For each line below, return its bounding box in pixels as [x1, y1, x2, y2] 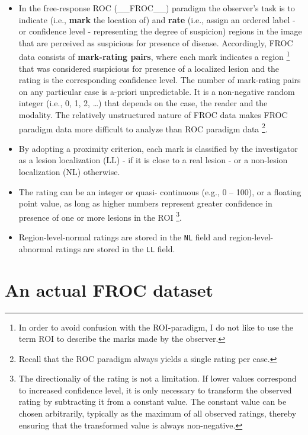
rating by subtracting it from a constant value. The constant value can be [18, 395, 287, 408]
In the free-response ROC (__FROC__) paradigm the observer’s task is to [18, 2, 295, 14]
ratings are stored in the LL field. [56, 242, 175, 255]
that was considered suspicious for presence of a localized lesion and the [18, 62, 280, 74]
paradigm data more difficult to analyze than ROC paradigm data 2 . [18, 120, 268, 135]
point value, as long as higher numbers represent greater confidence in [18, 197, 272, 209]
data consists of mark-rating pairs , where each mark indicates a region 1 [18, 49, 290, 63]
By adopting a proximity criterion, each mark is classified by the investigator [18, 142, 298, 154]
